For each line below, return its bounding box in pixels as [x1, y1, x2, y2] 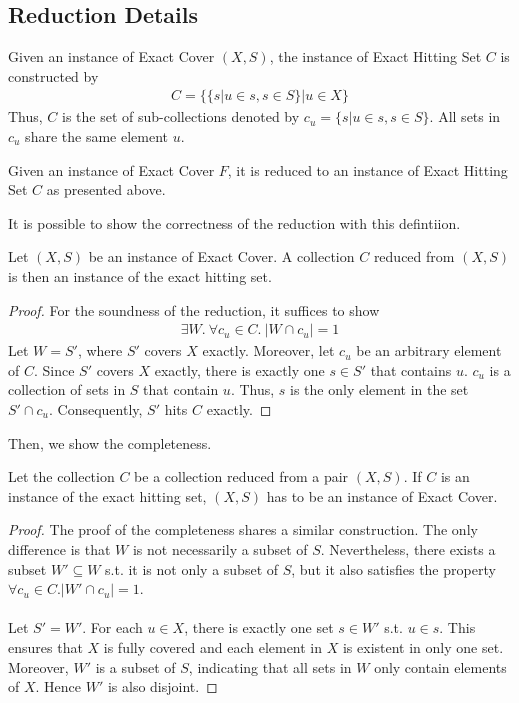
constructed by [8, 65, 99, 86]
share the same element [25, 126, 168, 147]
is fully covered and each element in [103, 636, 323, 657]
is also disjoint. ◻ [107, 676, 218, 697]
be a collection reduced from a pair [134, 466, 349, 487]
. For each [82, 617, 143, 638]
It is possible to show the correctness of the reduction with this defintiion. [8, 212, 461, 233]
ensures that [8, 636, 83, 657]
